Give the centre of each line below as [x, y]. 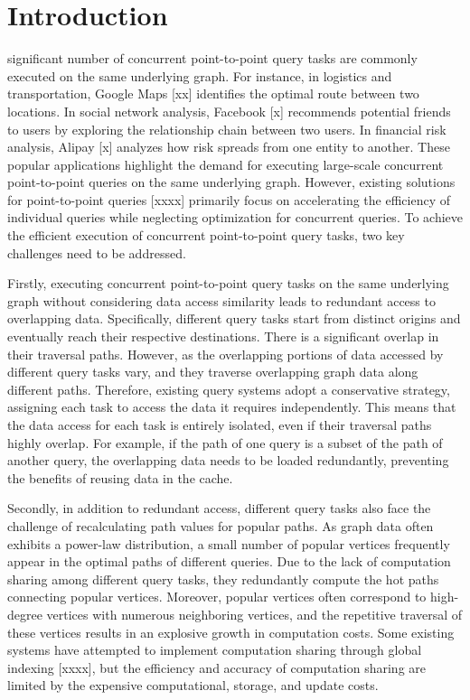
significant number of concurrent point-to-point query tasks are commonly [212, 58]
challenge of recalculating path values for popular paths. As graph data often [221, 525]
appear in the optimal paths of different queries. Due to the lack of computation [229, 561]
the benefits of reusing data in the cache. [120, 477]
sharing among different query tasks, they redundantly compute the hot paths [223, 579]
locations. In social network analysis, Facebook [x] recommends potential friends [229, 111]
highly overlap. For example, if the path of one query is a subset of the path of [225, 442]
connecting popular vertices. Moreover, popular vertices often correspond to [217, 597]
